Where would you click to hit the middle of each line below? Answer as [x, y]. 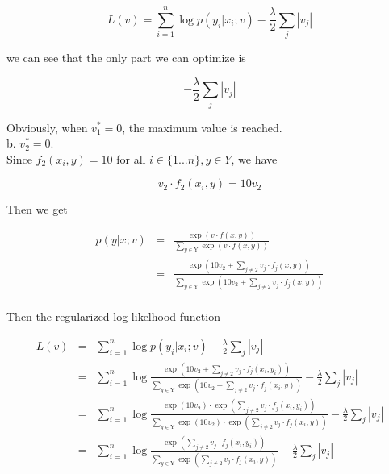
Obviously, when [47, 127]
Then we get [37, 209]
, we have [254, 158]
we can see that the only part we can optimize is [126, 58]
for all [131, 158]
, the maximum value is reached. [202, 127]
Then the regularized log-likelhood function [113, 316]
